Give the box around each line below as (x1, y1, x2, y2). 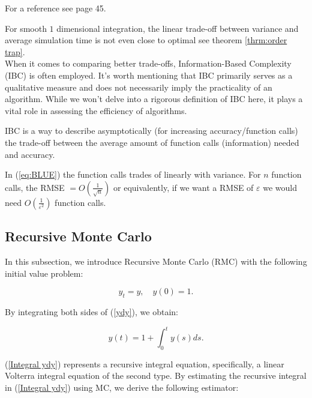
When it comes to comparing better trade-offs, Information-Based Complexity (5, 57, 292, 70)
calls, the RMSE (5, 181, 65, 193)
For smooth (5, 22, 47, 34)
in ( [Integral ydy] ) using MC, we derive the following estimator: (5, 381, 239, 393)
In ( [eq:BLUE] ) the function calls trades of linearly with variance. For (5, 168, 261, 181)
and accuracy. (5, 148, 55, 160)
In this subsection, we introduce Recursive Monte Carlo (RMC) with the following (5, 255, 307, 267)
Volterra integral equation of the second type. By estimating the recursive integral (5, 369, 307, 382)
